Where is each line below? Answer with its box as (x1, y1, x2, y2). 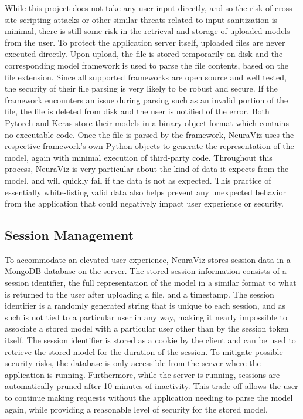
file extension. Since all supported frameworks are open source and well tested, (5, 70, 287, 83)
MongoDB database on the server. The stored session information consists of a (5, 265, 287, 277)
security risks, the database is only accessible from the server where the (5, 357, 261, 369)
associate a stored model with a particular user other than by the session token (5, 322, 289, 334)
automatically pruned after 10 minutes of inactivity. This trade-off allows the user (5, 380, 298, 392)
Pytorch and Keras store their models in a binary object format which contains (5, 116, 289, 129)
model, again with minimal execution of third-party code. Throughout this (5, 151, 273, 163)
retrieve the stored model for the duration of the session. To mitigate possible (5, 345, 283, 357)
